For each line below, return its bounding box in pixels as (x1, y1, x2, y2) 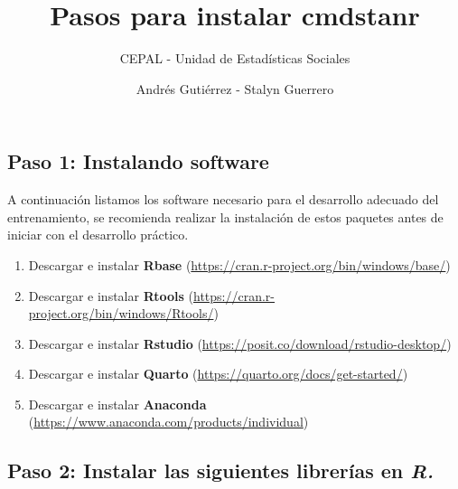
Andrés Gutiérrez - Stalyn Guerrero (136, 79, 334, 98)
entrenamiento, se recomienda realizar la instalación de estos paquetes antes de (7, 207, 444, 226)
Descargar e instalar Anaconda (28, 394, 207, 413)
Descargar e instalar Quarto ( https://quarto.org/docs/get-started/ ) (28, 364, 408, 383)
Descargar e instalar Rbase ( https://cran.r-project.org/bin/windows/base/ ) (28, 255, 451, 274)
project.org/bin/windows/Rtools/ (28, 304, 214, 323)
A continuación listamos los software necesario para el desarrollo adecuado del (7, 190, 439, 209)
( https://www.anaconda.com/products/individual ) (28, 412, 309, 431)
